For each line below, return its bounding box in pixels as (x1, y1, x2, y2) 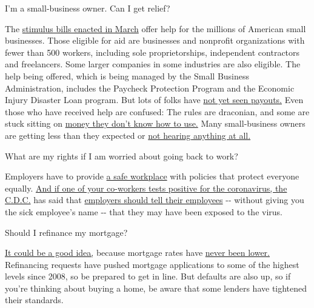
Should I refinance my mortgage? (5, 226, 128, 238)
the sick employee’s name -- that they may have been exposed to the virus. (5, 205, 282, 218)
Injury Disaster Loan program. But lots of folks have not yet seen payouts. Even (5, 93, 304, 106)
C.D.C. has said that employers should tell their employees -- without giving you (5, 193, 304, 206)
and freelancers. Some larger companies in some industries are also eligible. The (5, 58, 301, 70)
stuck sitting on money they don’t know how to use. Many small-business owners (5, 117, 306, 130)
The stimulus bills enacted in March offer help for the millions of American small (5, 22, 306, 35)
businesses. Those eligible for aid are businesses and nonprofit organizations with (5, 34, 305, 47)
